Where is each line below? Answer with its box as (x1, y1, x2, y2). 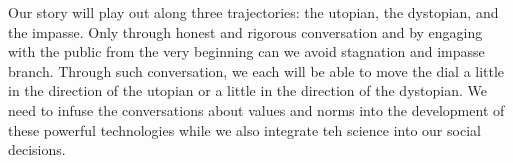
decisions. (8, 139, 66, 160)
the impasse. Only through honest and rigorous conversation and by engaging (8, 21, 483, 42)
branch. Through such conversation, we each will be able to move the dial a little (8, 60, 505, 81)
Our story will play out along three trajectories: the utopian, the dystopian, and (8, 2, 499, 22)
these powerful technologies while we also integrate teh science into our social (8, 119, 481, 140)
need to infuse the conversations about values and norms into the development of (8, 99, 505, 120)
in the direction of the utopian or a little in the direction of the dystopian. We (8, 80, 487, 101)
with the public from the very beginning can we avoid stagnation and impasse (8, 41, 485, 62)
